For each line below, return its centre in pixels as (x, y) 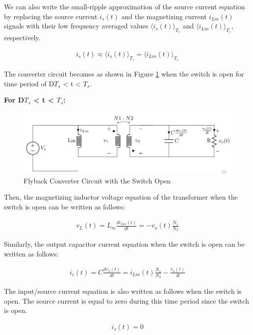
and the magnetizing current (164, 16)
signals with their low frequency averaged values (76, 26)
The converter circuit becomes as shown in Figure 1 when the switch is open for (124, 74)
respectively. (22, 38)
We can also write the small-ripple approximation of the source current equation (125, 6)
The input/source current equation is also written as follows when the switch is (123, 291)
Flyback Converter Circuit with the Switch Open (97, 180)
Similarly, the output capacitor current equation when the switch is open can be (124, 244)
